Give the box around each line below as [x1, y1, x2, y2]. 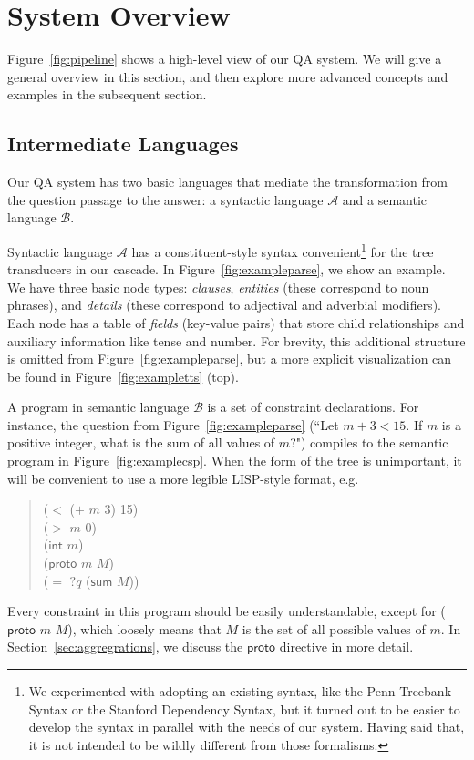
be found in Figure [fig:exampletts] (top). [7, 366, 239, 385]
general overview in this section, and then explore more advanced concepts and [7, 67, 448, 86]
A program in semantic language [7, 397, 190, 416]
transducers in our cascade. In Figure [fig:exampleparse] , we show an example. [7, 260, 446, 279]
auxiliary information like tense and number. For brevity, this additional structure [7, 331, 466, 350]
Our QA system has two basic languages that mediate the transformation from [7, 172, 448, 191]
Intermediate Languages [7, 129, 239, 158]
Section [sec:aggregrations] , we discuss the [7, 637, 243, 656]
